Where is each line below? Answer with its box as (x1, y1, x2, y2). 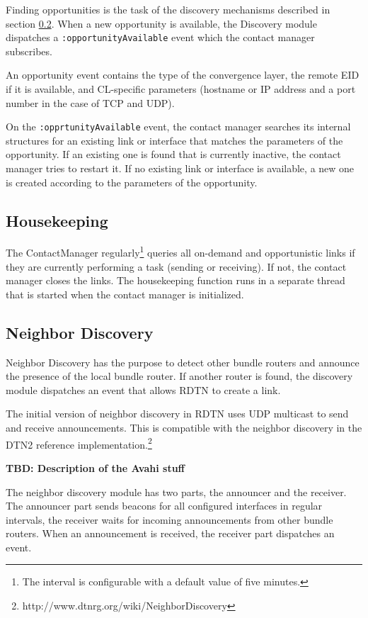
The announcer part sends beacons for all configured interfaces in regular (6, 498, 323, 513)
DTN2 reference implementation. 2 (6, 434, 152, 451)
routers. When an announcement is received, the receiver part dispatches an (6, 526, 335, 541)
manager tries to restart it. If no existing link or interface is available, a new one (6, 161, 355, 176)
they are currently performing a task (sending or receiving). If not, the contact (6, 259, 347, 274)
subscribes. (6, 43, 52, 58)
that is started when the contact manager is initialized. (6, 286, 244, 301)
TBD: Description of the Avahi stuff (6, 460, 185, 475)
